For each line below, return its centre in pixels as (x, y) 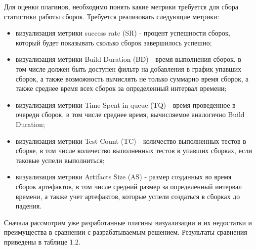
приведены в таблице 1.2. (42, 241)
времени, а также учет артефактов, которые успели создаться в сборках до (128, 196)
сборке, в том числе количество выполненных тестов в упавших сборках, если (134, 150)
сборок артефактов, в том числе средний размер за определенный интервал (129, 186)
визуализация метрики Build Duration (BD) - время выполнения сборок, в (128, 59)
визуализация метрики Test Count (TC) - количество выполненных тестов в (131, 141)
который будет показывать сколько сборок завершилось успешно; (114, 42)
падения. (29, 206)
